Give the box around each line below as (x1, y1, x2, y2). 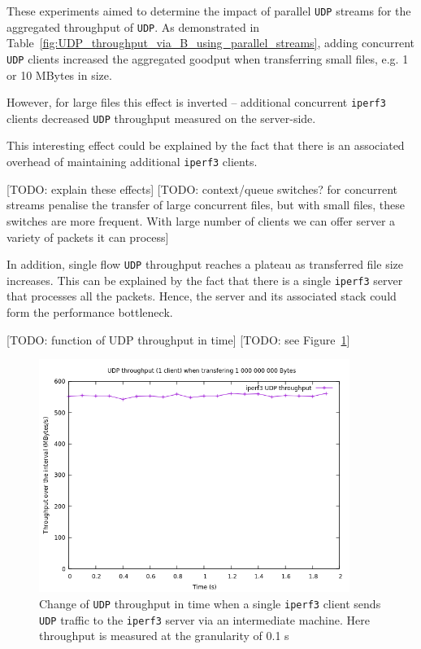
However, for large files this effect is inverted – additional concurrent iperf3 (7, 94, 386, 111)
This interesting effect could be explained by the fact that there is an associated (7, 137, 405, 154)
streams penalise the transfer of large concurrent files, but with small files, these (7, 196, 406, 213)
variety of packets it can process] (7, 228, 169, 245)
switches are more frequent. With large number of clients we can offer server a (7, 212, 396, 229)
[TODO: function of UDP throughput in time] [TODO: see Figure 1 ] (7, 331, 350, 348)
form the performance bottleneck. (7, 304, 173, 320)
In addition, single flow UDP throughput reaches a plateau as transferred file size (7, 256, 403, 273)
